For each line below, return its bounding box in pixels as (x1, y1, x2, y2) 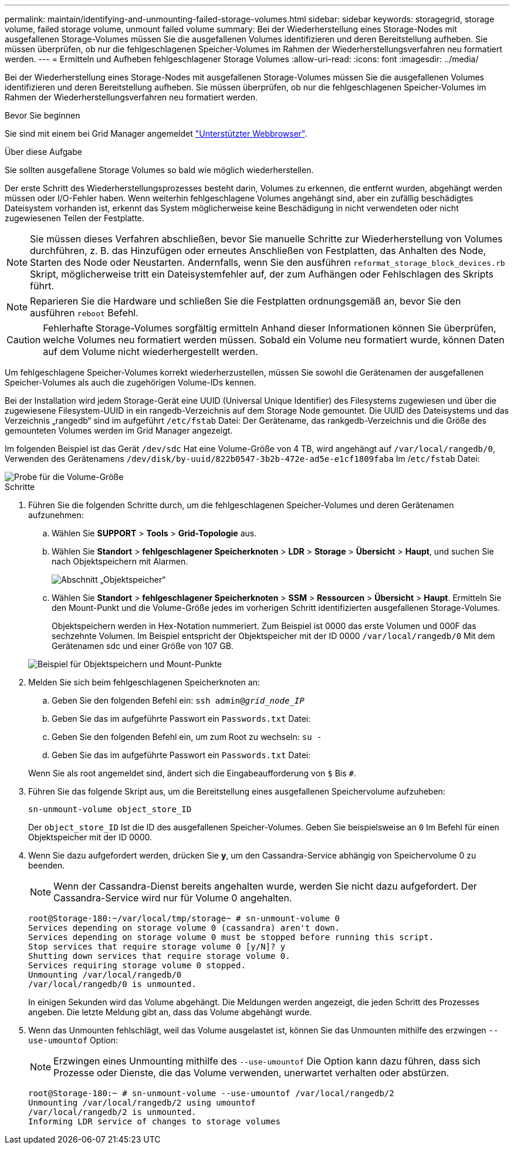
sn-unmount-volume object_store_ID (28, 805, 192, 814)
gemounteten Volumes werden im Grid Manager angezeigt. (5, 425, 233, 435)
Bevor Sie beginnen (5, 110, 80, 120)
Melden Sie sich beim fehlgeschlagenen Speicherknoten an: (28, 677, 260, 687)
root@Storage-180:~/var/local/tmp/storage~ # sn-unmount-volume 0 (28, 914, 340, 923)
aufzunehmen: (28, 510, 84, 520)
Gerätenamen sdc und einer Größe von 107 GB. (52, 641, 234, 651)
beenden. (28, 860, 65, 870)
